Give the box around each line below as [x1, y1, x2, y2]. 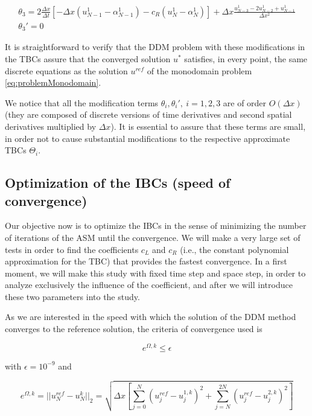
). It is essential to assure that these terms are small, [110, 120, 306, 132]
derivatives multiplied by [5, 120, 97, 132]
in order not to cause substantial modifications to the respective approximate [5, 132, 290, 144]
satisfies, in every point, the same [184, 52, 308, 65]
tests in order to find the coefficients [5, 243, 139, 255]
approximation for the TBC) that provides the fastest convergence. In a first [5, 255, 287, 267]
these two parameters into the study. [5, 290, 140, 302]
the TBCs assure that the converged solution [5, 52, 171, 65]
